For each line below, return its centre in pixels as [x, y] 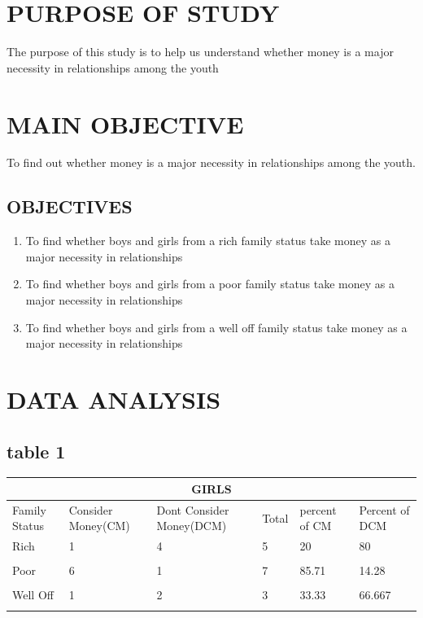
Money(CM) [99, 526]
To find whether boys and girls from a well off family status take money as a [216, 327]
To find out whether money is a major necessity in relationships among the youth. [211, 162]
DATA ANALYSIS [114, 399]
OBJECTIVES [70, 206]
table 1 [36, 451]
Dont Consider [193, 509]
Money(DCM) [192, 526]
